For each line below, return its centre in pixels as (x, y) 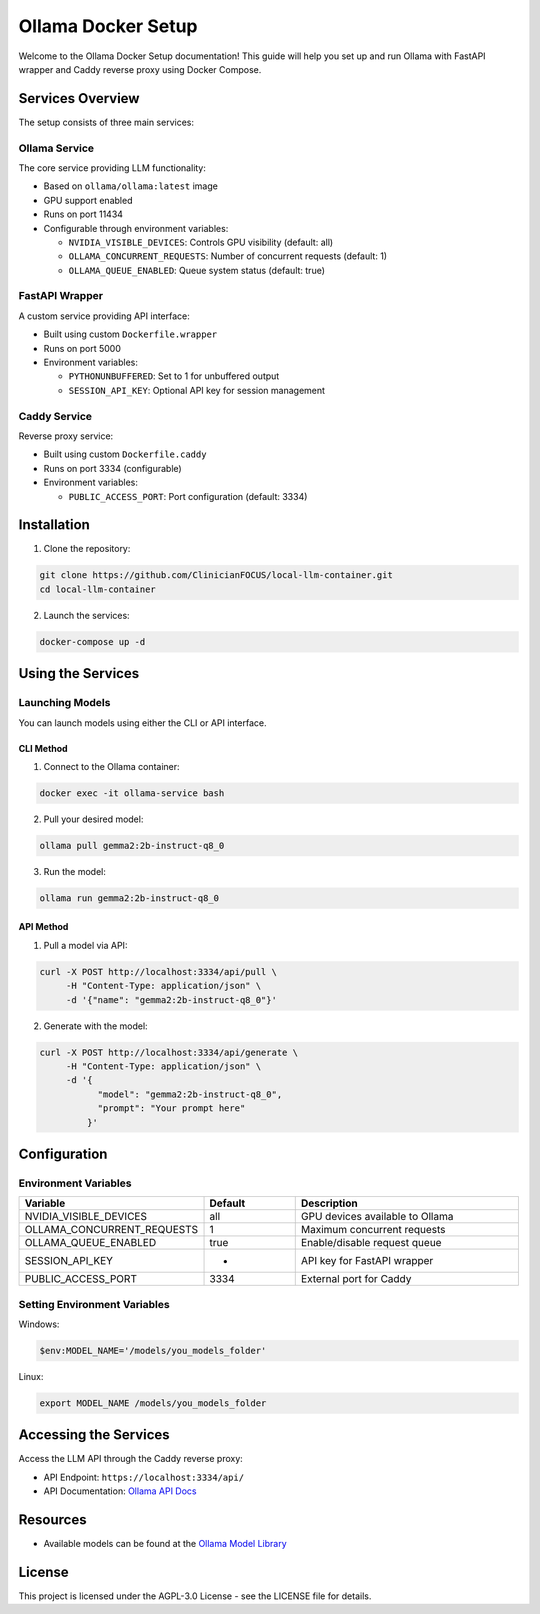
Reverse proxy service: (66, 436)
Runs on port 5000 (82, 348)
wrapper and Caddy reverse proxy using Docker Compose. (140, 69)
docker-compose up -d (92, 641)
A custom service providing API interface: (104, 316)
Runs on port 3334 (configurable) (112, 468)
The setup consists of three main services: (106, 122)
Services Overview (79, 98)
